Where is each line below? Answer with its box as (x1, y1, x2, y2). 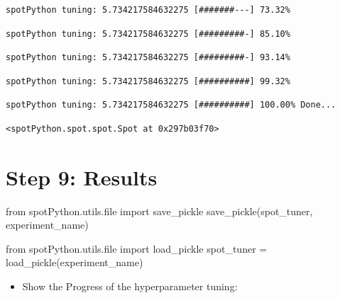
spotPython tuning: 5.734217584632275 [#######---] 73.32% (6, 5, 290, 15)
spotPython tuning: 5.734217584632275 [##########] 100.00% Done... (6, 100, 336, 110)
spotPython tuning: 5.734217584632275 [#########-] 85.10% (6, 28, 290, 39)
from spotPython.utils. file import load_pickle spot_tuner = (6, 241, 268, 256)
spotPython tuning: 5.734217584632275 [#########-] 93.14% (6, 52, 290, 63)
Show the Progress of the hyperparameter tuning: (22, 279, 238, 294)
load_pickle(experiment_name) (6, 255, 143, 270)
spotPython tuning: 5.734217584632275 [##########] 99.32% (6, 76, 290, 86)
